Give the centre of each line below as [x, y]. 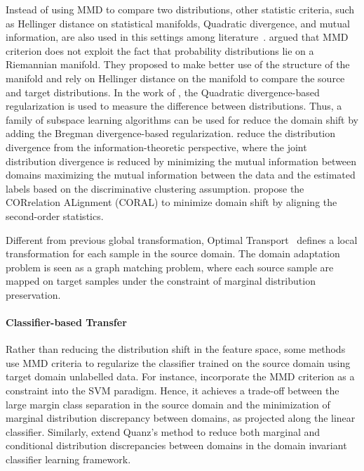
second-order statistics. [55, 215]
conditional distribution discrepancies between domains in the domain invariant [176, 445]
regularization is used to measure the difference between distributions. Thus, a [174, 106]
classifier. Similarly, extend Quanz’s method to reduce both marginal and [163, 431]
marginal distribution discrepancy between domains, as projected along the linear [181, 418]
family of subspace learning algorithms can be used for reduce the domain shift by [182, 119]
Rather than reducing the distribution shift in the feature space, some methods [176, 349]
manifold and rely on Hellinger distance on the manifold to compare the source [175, 78]
